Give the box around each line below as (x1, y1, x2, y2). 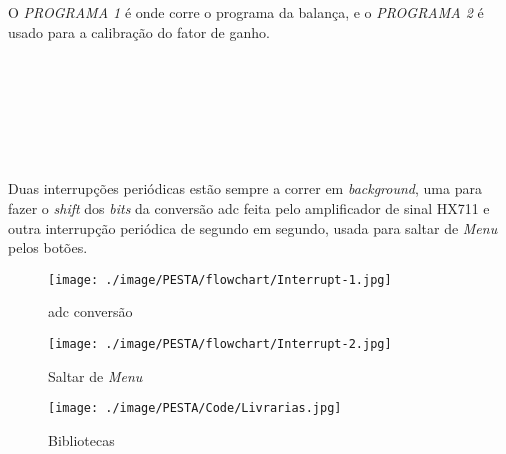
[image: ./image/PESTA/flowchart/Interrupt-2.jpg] (48, 336, 392, 351)
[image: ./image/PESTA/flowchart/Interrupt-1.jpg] (48, 272, 392, 287)
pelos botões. (8, 237, 88, 258)
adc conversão (48, 301, 133, 322)
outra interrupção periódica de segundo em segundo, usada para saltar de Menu (8, 217, 498, 238)
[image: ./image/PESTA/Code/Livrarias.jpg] (48, 401, 342, 416)
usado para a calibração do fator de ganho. (8, 21, 270, 42)
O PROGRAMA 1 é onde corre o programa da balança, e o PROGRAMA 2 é (8, 2, 484, 22)
